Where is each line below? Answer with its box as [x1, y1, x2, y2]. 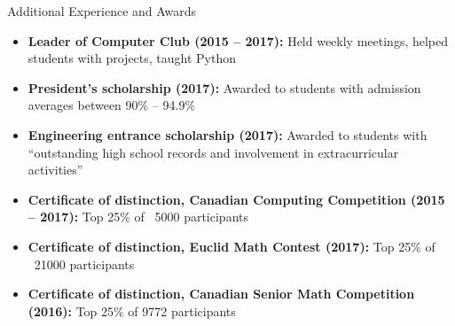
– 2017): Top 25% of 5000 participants [27, 207, 248, 226]
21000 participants [34, 254, 135, 273]
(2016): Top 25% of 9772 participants [27, 301, 236, 320]
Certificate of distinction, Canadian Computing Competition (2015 [27, 190, 445, 208]
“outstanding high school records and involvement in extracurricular [27, 143, 399, 161]
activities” [27, 160, 83, 179]
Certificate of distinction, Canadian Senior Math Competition [27, 284, 415, 303]
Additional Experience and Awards [7, 2, 197, 19]
